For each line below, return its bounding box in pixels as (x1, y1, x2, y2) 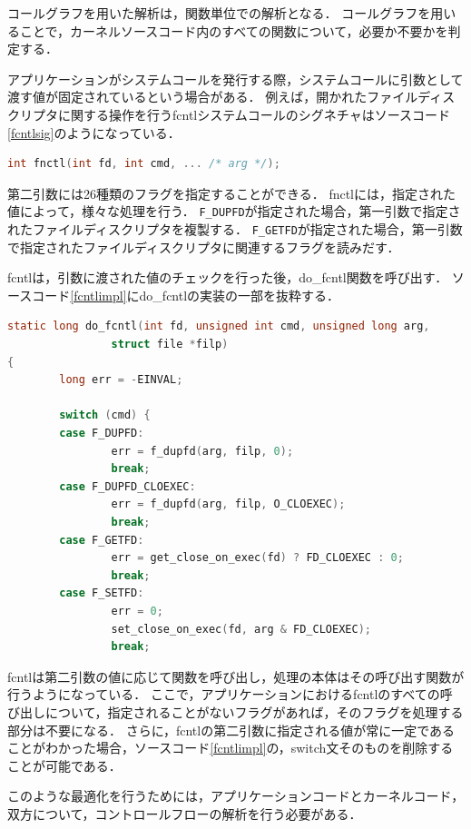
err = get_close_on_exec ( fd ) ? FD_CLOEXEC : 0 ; (111, 551, 404, 565)
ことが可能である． (7, 755, 122, 775)
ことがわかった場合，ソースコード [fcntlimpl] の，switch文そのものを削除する (7, 738, 454, 757)
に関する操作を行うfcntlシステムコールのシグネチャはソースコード (57, 104, 450, 123)
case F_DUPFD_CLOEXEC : (59, 479, 196, 493)
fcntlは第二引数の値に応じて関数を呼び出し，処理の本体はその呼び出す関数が (7, 666, 465, 686)
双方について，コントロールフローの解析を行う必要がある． (7, 804, 362, 823)
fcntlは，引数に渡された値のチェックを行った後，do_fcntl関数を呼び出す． (7, 268, 448, 287)
